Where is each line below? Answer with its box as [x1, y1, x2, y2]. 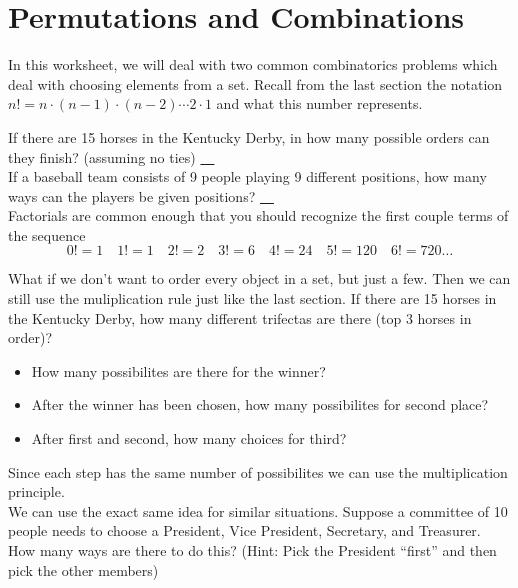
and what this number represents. [216, 93, 423, 114]
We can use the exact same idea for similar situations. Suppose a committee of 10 [8, 500, 508, 521]
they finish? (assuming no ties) [8, 146, 196, 167]
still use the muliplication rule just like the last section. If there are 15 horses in [8, 288, 497, 309]
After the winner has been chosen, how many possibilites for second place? [31, 394, 489, 415]
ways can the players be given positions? [8, 185, 256, 206]
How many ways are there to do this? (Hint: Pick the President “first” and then [8, 540, 497, 560]
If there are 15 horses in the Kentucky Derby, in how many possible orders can [8, 126, 490, 147]
